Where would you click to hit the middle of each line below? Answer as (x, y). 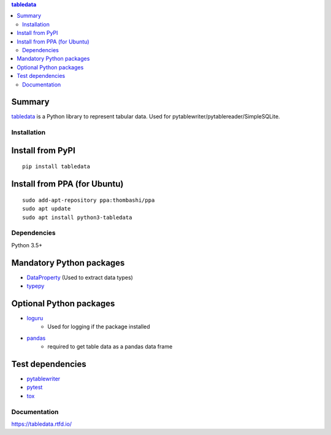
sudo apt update (47, 209)
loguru (35, 318)
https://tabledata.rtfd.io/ (42, 424)
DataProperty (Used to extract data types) (80, 277)
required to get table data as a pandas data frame (110, 347)
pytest (35, 387)
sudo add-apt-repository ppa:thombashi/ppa (89, 200)
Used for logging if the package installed (99, 327)
